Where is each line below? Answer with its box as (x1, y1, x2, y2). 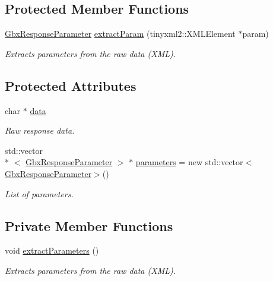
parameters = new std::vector (135, 156, 243, 168)
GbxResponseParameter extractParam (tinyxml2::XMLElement (5, 27, 236, 40)
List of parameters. (5, 187, 74, 200)
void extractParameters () (5, 244, 99, 257)
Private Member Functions (5, 216, 173, 235)
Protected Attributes (5, 76, 136, 94)
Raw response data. (5, 124, 75, 137)
